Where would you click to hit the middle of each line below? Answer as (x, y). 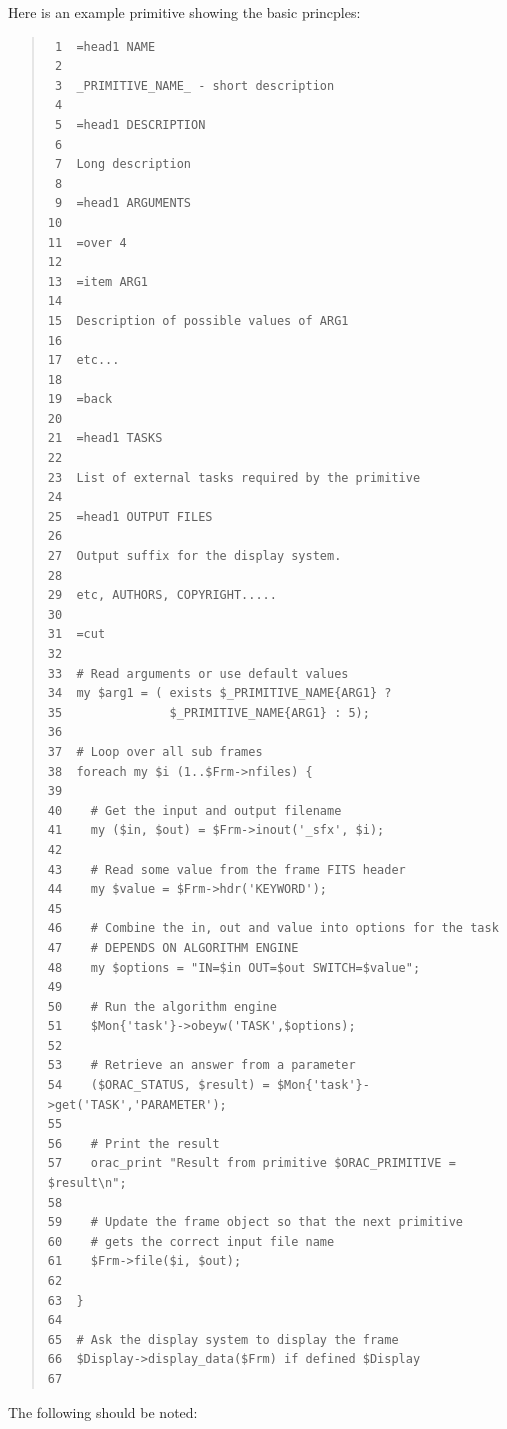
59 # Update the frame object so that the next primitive (255, 1222)
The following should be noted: (103, 1411)
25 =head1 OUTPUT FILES (130, 516)
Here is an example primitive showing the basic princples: (184, 12)
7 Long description (122, 164)
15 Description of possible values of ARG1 (198, 320)
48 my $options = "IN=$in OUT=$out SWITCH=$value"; (234, 967)
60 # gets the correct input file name (191, 1241)
